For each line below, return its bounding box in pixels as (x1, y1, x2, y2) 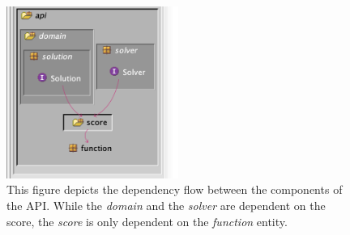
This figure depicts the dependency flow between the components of (6, 181, 343, 198)
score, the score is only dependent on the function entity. (6, 212, 288, 229)
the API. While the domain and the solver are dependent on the (6, 197, 326, 214)
